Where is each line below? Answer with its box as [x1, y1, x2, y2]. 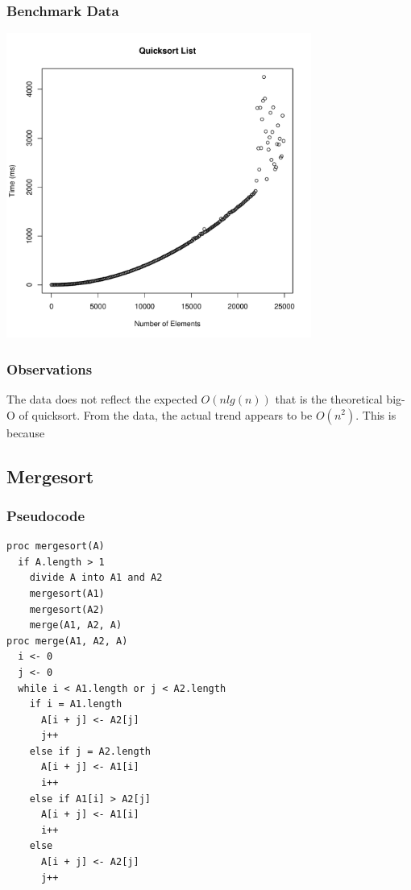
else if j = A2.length [29, 745, 151, 757]
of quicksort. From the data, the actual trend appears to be [19, 406, 313, 423]
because [6, 424, 45, 441]
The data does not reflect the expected [6, 390, 197, 407]
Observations [6, 358, 93, 379]
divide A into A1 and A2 [29, 572, 163, 584]
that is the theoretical [275, 390, 383, 407]
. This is [355, 406, 396, 423]
